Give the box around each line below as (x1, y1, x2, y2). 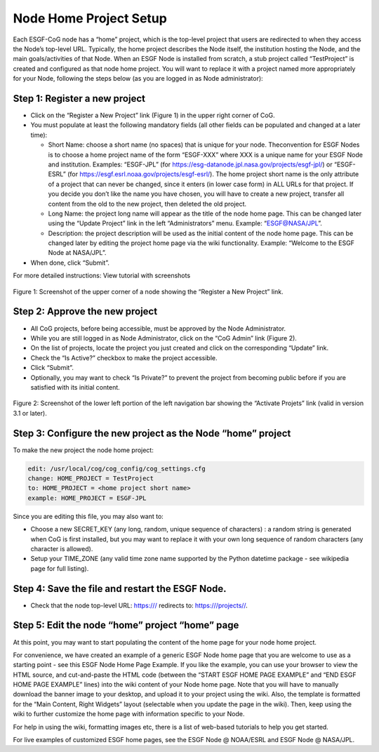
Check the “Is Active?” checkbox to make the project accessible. (30, 353, 218, 362)
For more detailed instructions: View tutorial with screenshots (13, 271, 191, 280)
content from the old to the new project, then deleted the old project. (48, 199, 247, 208)
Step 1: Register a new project (13, 92, 145, 105)
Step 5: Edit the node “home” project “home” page (13, 619, 239, 631)
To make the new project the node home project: (13, 446, 154, 454)
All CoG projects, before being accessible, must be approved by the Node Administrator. (30, 324, 286, 333)
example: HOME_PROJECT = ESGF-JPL (27, 494, 147, 502)
